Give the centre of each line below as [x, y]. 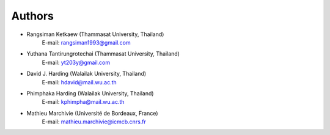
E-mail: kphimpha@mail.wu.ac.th [83, 102]
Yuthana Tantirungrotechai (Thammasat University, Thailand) [103, 54]
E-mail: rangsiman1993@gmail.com [86, 42]
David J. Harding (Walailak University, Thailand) [86, 74]
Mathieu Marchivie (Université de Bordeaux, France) [92, 113]
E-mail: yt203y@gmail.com [76, 62]
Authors [33, 16]
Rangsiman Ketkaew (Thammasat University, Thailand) [95, 34]
